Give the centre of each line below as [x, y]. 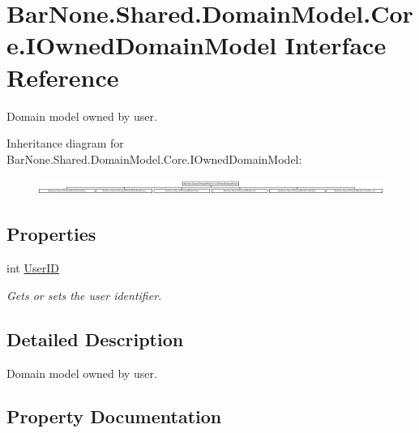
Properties [51, 234]
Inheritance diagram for [65, 143]
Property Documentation [114, 416]
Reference [63, 77]
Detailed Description [95, 339]
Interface [336, 45]
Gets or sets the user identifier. [84, 295]
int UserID [33, 268]
